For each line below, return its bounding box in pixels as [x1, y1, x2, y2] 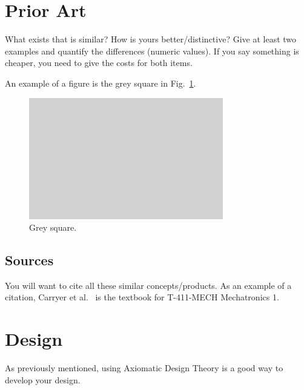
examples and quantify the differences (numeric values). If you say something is [5, 44, 299, 57]
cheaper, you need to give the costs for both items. [5, 56, 193, 69]
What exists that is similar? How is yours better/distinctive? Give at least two [5, 33, 297, 45]
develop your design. [5, 373, 81, 386]
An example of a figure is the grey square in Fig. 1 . [5, 76, 196, 89]
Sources [5, 251, 54, 269]
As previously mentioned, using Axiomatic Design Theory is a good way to [5, 362, 283, 374]
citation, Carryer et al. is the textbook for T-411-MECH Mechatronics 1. [5, 291, 279, 303]
